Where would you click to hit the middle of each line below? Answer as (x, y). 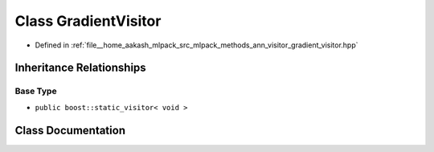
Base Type (36, 91)
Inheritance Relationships (80, 68)
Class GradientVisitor (88, 21)
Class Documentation (70, 130)
